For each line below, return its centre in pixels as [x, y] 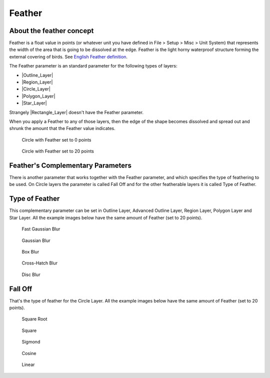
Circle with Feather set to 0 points [56, 139]
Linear [28, 364]
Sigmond [31, 342]
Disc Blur [31, 274]
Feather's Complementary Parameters [70, 165]
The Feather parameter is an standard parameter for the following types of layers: [93, 66]
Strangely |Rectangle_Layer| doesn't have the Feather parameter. [76, 112]
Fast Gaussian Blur [41, 229]
